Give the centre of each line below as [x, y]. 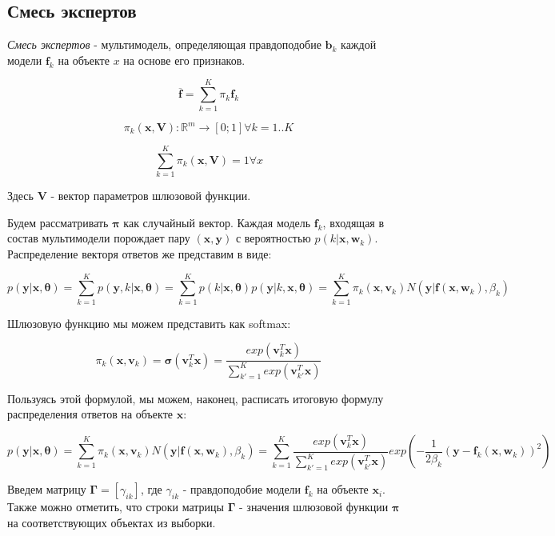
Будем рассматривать [58, 222]
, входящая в [353, 222]
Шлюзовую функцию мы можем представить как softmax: [149, 323]
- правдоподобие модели [242, 489]
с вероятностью [273, 238]
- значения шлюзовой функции [314, 507]
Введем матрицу [47, 489]
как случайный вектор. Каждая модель [217, 222]
